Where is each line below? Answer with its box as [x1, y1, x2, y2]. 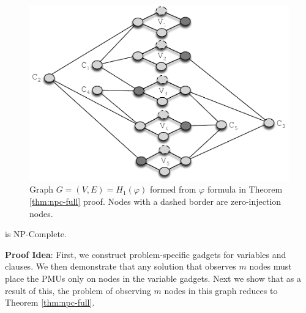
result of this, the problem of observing [5, 284, 151, 296]
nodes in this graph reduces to [164, 284, 278, 296]
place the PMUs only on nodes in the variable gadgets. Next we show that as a [5, 271, 301, 284]
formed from [149, 183, 196, 196]
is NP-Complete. [5, 227, 67, 240]
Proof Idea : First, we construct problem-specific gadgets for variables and [5, 248, 286, 260]
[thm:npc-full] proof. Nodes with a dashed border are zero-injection [29, 194, 282, 207]
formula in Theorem [207, 183, 283, 196]
